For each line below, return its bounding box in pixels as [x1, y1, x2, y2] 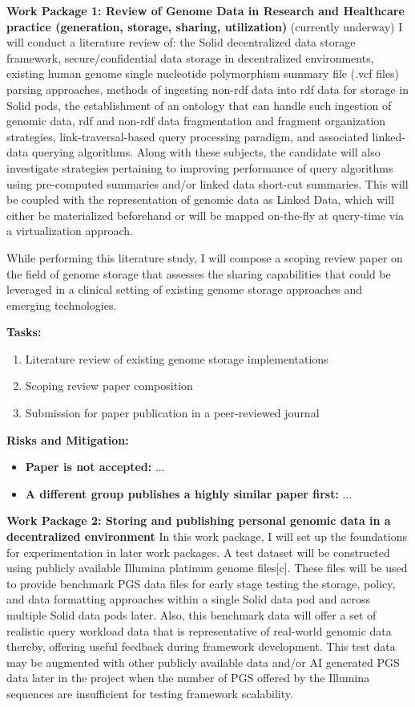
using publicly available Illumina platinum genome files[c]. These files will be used [6, 559, 408, 576]
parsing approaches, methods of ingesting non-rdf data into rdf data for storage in [6, 80, 409, 97]
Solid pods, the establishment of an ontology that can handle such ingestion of [6, 96, 392, 113]
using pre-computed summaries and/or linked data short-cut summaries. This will [6, 175, 409, 192]
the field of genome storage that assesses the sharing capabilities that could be [6, 265, 391, 282]
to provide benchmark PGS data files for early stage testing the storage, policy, [6, 575, 396, 591]
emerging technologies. [6, 296, 117, 313]
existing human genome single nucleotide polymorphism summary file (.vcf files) [6, 65, 400, 82]
